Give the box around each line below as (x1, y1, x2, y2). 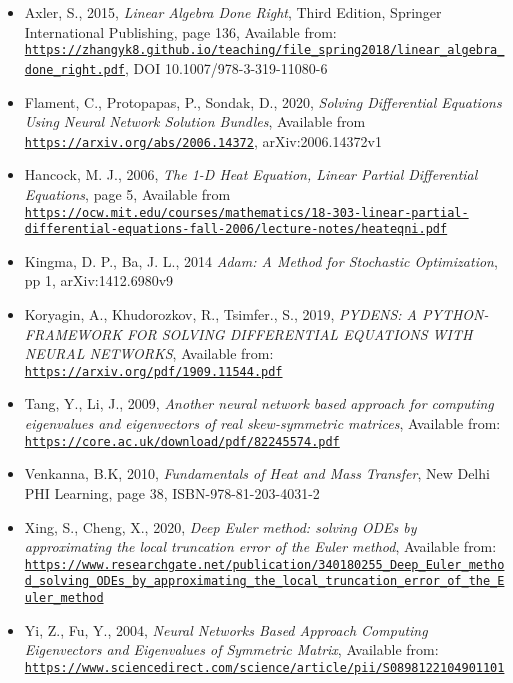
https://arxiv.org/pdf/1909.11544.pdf (24, 364, 283, 379)
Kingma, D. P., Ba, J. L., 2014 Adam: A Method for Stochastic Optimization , (24, 250, 498, 271)
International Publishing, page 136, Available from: (24, 21, 337, 42)
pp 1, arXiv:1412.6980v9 (24, 270, 174, 291)
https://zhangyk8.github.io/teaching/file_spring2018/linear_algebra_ (24, 43, 505, 58)
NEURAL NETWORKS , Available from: (24, 343, 274, 364)
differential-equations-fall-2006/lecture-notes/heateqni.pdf (24, 222, 448, 237)
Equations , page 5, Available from (24, 183, 231, 204)
